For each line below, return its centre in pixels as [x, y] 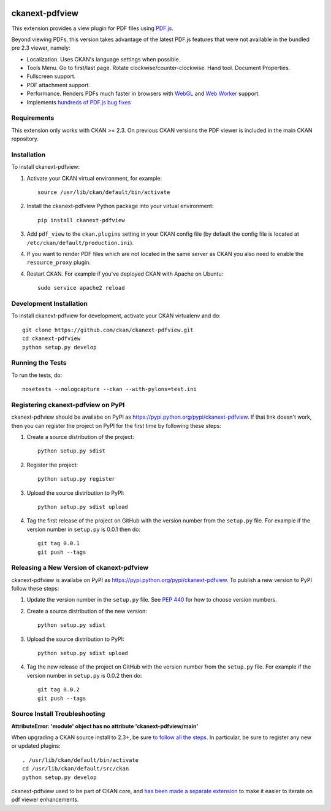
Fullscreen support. [51, 76]
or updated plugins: [36, 746]
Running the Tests [39, 363]
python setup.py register [77, 479]
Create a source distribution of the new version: [87, 611]
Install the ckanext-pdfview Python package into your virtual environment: [120, 206]
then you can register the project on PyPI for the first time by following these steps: [116, 425]
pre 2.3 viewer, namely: [41, 48]
